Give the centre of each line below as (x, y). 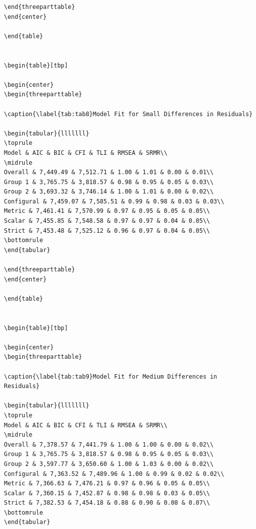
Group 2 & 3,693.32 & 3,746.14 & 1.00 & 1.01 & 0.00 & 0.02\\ (109, 192)
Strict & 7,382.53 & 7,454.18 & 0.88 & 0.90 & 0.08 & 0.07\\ (107, 503)
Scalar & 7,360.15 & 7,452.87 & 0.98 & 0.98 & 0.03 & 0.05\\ (107, 493)
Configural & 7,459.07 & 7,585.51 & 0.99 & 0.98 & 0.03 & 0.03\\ (114, 201)
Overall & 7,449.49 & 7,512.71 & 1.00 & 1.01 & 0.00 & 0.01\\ (109, 172)
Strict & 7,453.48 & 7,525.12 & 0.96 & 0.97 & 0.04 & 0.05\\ (107, 231)
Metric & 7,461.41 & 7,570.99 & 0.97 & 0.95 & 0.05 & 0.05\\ (107, 211)
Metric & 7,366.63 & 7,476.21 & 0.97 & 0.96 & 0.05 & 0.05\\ (107, 484)
